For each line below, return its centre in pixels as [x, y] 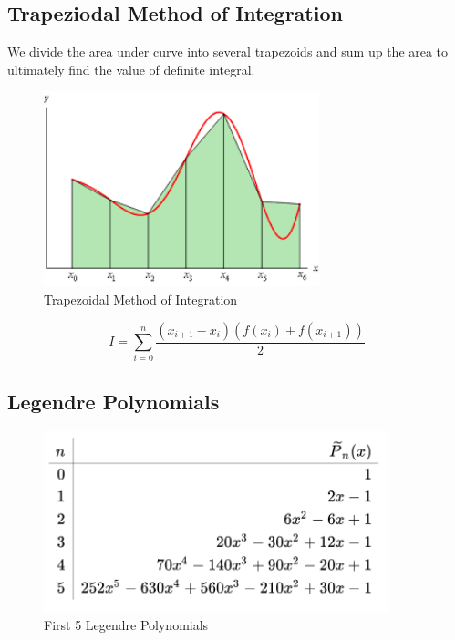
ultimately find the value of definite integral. [131, 69]
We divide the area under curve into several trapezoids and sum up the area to [228, 52]
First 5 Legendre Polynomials [126, 625]
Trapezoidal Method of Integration [141, 299]
